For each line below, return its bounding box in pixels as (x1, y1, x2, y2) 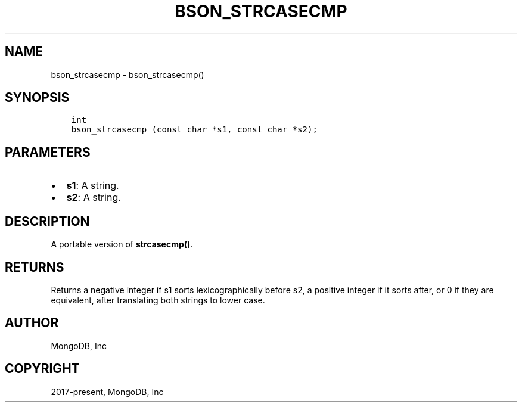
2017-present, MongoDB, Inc (51, 386, 164, 397)
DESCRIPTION (5, 213, 90, 229)
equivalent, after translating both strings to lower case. (51, 294, 265, 305)
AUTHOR (5, 315, 59, 331)
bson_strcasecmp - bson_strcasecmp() (51, 69, 204, 80)
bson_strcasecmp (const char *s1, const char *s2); (71, 125, 318, 135)
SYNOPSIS (5, 90, 70, 105)
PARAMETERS (5, 144, 91, 160)
